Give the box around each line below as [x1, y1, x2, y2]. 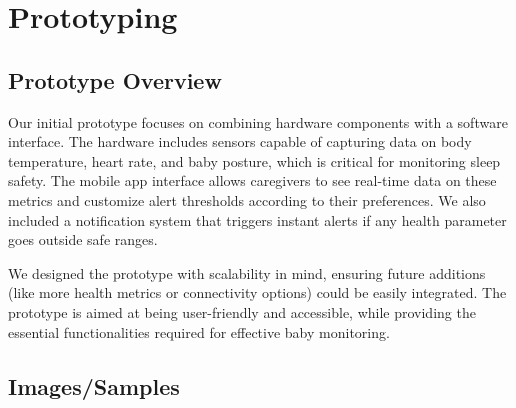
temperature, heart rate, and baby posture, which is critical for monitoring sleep [8, 150, 501, 171]
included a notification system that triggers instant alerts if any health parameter [8, 209, 507, 230]
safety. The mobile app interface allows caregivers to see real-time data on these [8, 170, 497, 191]
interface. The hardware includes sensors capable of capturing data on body [8, 131, 472, 152]
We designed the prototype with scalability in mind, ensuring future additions [8, 262, 486, 283]
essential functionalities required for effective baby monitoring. [8, 321, 390, 342]
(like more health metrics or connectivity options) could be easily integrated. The [8, 282, 507, 303]
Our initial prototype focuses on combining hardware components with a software [8, 111, 508, 132]
